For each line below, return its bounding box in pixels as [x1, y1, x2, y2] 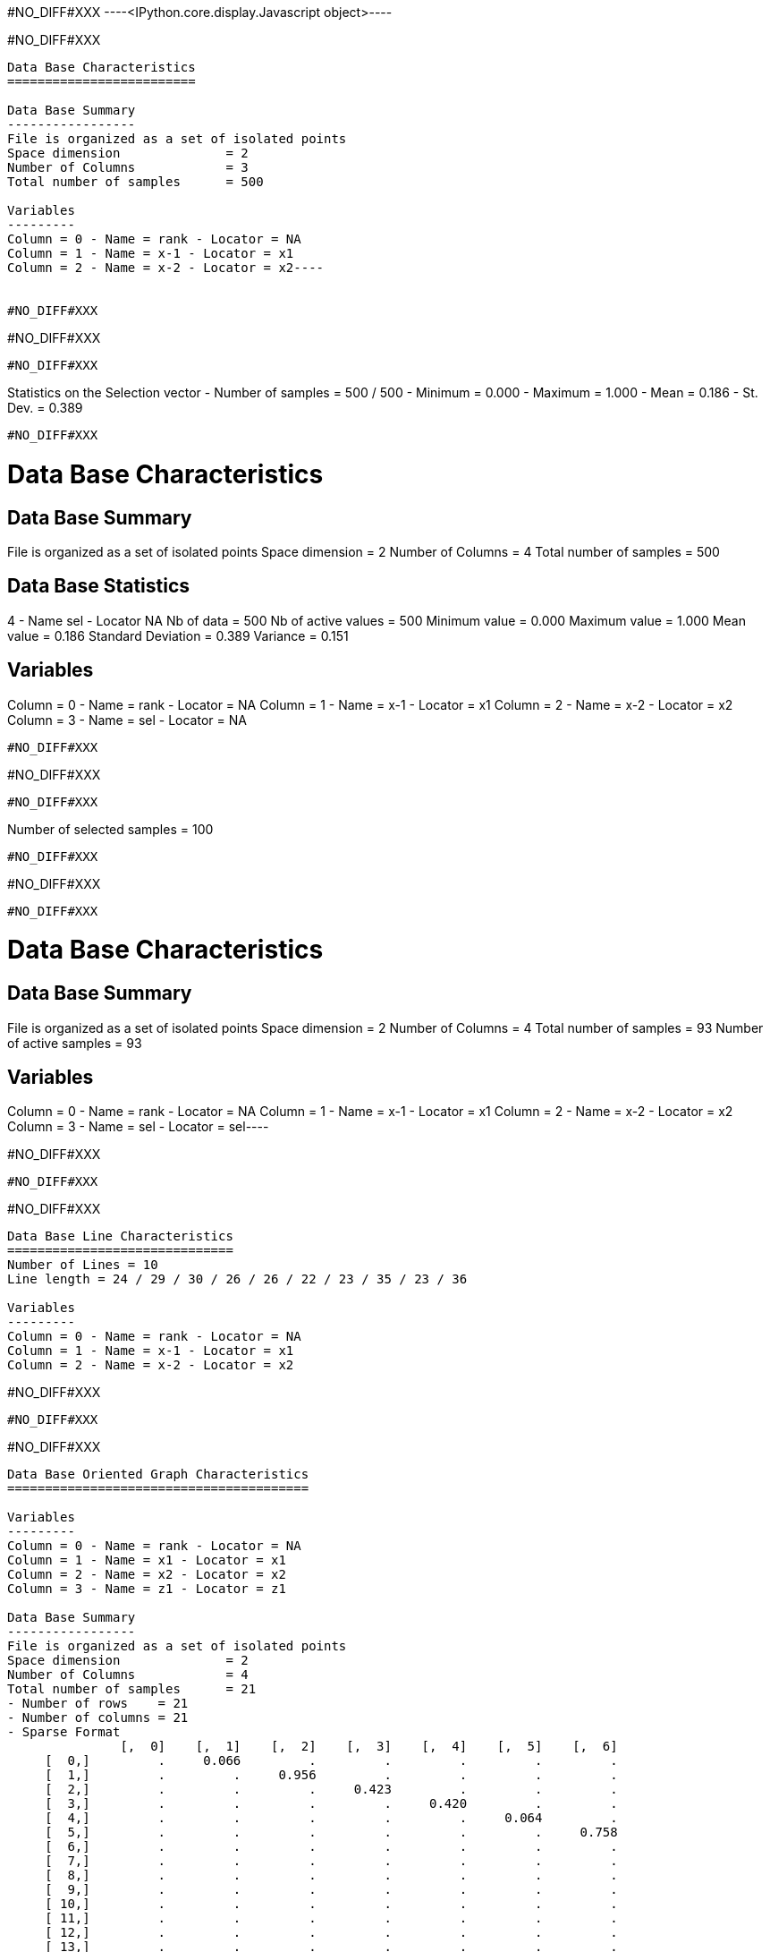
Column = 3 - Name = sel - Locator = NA [7, 712, 247, 728]
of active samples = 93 [7, 1035, 142, 1051]
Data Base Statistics [7, 575, 190, 598]
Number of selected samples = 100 [7, 821, 214, 837]
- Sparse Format [7, 1725, 121, 1740]
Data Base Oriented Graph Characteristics [7, 1467, 309, 1482]
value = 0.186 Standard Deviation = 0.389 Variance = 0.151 [7, 627, 349, 644]
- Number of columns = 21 [7, 1710, 189, 1726]
